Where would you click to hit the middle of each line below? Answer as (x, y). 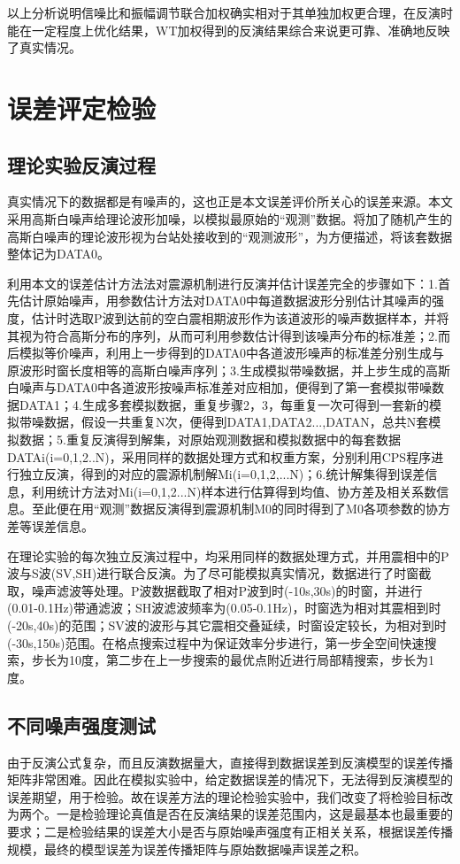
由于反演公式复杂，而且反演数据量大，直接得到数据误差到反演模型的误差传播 (230, 762)
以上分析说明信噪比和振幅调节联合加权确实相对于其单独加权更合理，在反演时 (230, 12)
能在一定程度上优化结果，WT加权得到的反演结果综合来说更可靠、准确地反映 (229, 30)
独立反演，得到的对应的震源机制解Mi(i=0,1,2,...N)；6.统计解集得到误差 (222, 474)
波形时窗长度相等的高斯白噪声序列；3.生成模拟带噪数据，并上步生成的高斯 (234, 370)
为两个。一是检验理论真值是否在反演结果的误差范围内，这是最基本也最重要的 (230, 814)
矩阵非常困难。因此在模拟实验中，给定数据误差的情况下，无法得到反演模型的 (230, 779)
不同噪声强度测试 (81, 725)
